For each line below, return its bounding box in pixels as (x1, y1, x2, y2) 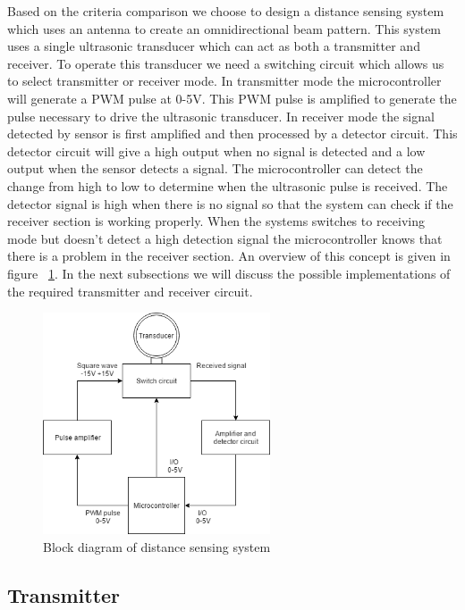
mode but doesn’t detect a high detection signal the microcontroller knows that (7, 229, 443, 247)
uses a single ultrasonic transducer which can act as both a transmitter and (7, 37, 420, 55)
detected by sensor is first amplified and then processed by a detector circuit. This (7, 124, 458, 143)
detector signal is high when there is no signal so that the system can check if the (7, 194, 453, 213)
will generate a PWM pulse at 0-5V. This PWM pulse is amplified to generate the (7, 88, 457, 107)
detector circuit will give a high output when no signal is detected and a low (7, 141, 426, 160)
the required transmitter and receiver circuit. (7, 281, 253, 300)
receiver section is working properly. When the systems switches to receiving (7, 212, 425, 230)
